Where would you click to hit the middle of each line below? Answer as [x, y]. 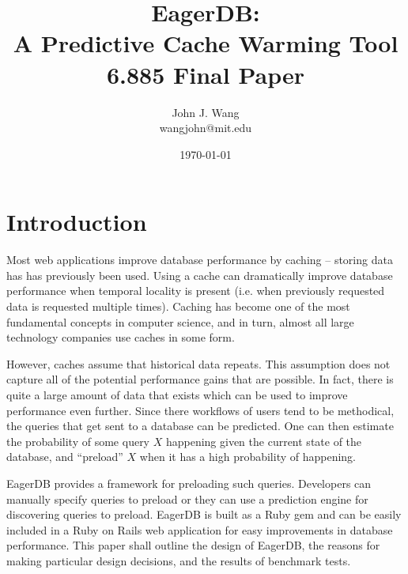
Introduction [77, 222]
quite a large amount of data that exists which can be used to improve [177, 394]
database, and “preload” [65, 457]
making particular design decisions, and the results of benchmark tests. [179, 560]
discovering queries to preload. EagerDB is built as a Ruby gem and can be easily [204, 514]
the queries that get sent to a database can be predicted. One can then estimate [200, 426]
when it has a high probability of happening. [248, 457]
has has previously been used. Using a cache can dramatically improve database [200, 275]
